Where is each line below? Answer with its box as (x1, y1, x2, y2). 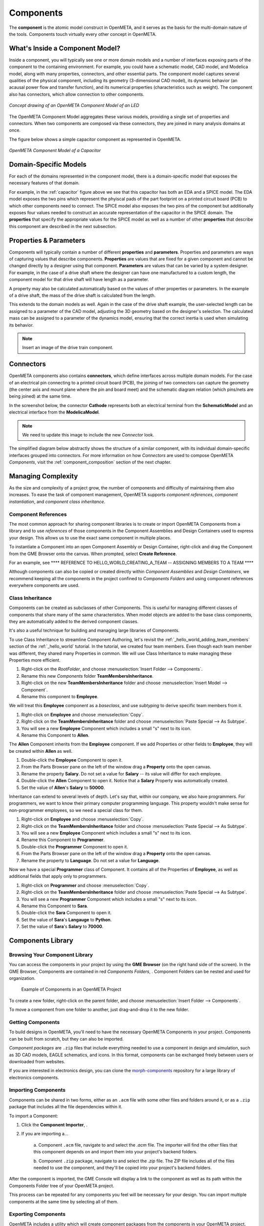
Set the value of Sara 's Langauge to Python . (21, 917, 112, 922)
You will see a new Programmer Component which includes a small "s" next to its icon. (21, 896, 197, 902)
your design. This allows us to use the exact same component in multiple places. (9, 535, 172, 540)
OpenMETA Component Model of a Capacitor (9, 148, 101, 153)
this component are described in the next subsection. (9, 223, 117, 229)
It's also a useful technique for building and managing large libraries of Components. (9, 628, 180, 634)
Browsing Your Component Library (9, 951, 93, 958)
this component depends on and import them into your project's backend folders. (33, 1149, 198, 1155)
